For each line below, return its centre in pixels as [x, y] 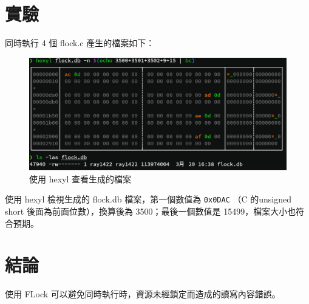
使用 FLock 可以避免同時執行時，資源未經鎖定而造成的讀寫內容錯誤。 [143, 294]
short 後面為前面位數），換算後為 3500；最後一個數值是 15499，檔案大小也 [151, 211]
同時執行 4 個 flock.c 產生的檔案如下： [80, 43]
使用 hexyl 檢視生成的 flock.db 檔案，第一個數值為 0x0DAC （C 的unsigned [148, 199]
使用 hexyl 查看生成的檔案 [80, 178]
